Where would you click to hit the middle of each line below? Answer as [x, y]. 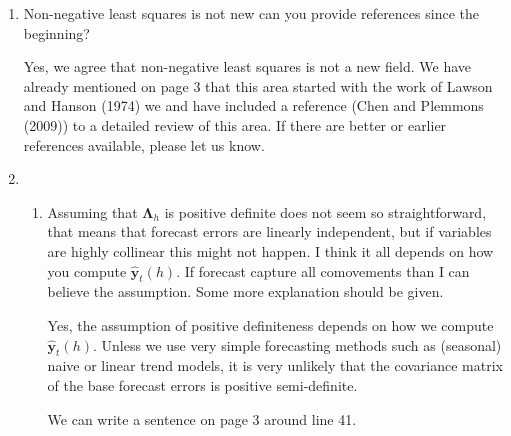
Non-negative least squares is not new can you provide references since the [251, 13]
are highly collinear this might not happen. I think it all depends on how [270, 250]
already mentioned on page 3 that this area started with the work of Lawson [258, 85]
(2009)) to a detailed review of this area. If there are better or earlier [235, 124]
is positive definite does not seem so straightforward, [325, 211]
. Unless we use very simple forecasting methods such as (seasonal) [297, 344]
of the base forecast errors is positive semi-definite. [202, 384]
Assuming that [92, 211]
